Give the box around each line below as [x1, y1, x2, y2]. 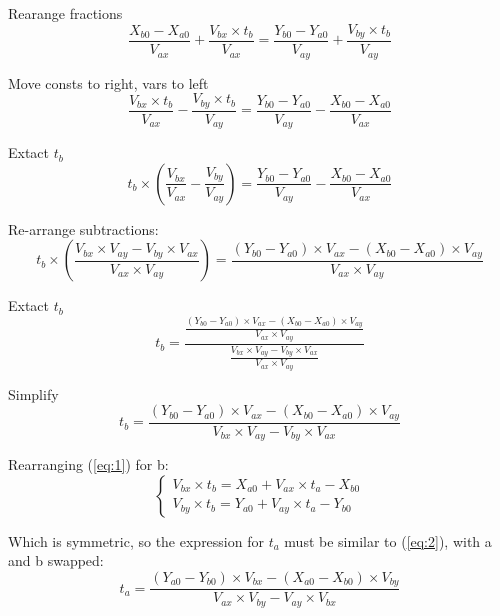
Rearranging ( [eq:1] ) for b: [8, 454, 169, 475]
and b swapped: [8, 550, 104, 571]
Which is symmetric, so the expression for [8, 530, 264, 551]
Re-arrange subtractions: [8, 218, 159, 239]
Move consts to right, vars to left [8, 72, 209, 93]
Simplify [8, 383, 59, 404]
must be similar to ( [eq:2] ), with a [284, 530, 492, 551]
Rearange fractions [8, 3, 123, 23]
